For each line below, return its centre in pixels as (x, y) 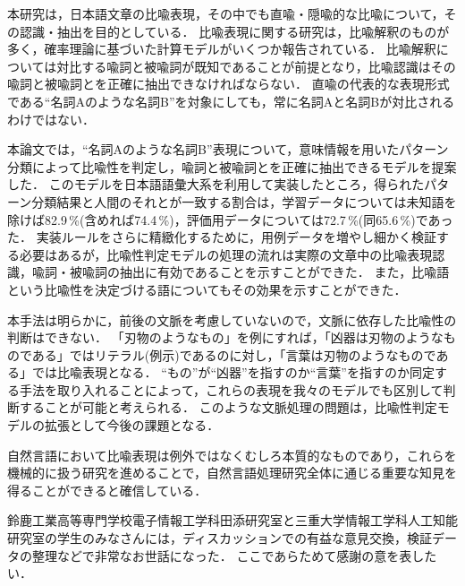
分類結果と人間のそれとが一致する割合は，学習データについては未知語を (244, 201)
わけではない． (51, 119)
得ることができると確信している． (107, 490)
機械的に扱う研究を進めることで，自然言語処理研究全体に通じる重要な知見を (232, 473)
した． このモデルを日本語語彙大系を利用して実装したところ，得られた (216, 184)
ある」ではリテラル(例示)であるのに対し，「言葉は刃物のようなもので (234, 354)
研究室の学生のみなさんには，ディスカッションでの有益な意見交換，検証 (220, 538)
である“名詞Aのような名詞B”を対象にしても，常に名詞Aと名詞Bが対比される (231, 101)
